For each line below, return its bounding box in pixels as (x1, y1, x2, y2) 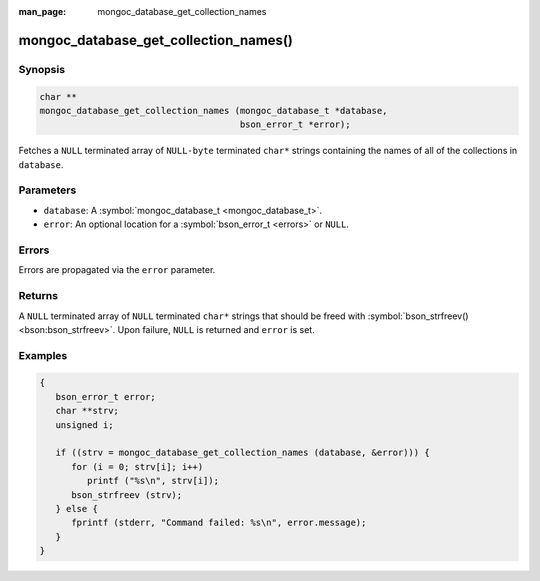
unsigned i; (55, 419, 114, 430)
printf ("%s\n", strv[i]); (86, 475, 220, 487)
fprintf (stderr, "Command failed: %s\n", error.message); (71, 517, 367, 529)
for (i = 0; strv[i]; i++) (71, 461, 204, 472)
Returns (18, 289, 59, 303)
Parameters (18, 183, 77, 197)
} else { (55, 503, 99, 514)
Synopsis (18, 62, 65, 76)
